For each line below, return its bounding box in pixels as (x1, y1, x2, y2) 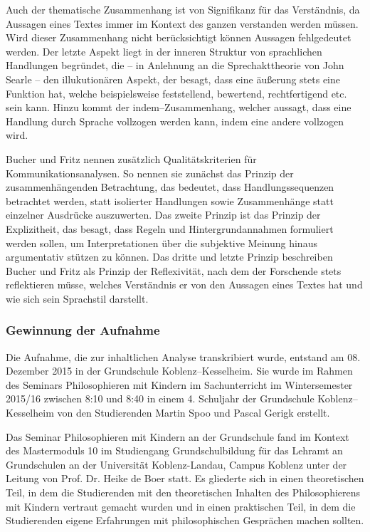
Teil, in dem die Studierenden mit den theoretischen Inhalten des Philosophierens (6, 485, 361, 500)
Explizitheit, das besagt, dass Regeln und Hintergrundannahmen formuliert (6, 221, 334, 236)
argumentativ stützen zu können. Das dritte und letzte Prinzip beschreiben (6, 249, 333, 264)
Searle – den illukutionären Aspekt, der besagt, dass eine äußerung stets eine (6, 71, 341, 86)
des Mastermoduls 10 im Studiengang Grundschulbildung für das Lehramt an (6, 443, 343, 458)
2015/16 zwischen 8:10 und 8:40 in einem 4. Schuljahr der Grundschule (6, 391, 314, 406)
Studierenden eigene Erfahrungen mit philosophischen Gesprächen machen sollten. (6, 513, 364, 528)
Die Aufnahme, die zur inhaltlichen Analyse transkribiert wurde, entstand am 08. (6, 349, 361, 364)
